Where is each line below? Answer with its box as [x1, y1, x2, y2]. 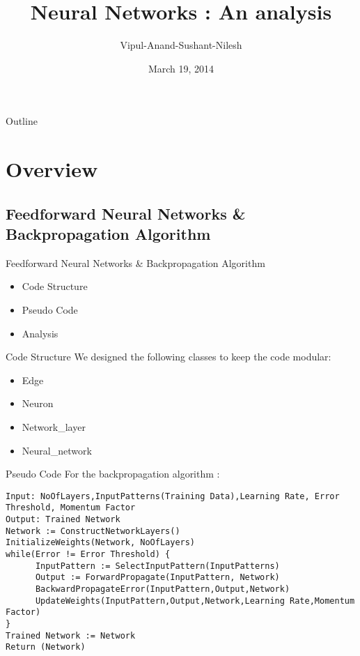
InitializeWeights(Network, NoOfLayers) [6, 537, 196, 548]
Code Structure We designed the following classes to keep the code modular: [6, 349, 331, 364]
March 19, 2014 [148, 61, 214, 75]
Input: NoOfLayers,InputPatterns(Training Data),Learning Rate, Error [6, 491, 340, 501]
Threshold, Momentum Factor [6, 503, 136, 513]
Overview [6, 155, 98, 183]
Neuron [22, 396, 54, 411]
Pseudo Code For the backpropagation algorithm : [6, 466, 220, 481]
